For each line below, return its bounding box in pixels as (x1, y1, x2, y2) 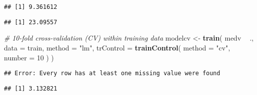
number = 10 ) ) (4, 52, 54, 62)
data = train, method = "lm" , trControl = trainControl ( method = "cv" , (4, 42, 230, 52)
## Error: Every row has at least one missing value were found (4, 70, 220, 77)
